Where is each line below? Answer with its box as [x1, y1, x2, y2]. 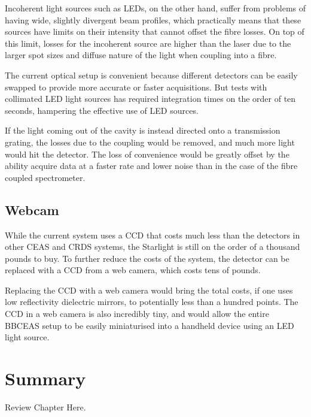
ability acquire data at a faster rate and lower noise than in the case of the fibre [5, 159, 298, 172]
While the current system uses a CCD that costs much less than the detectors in [5, 228, 300, 241]
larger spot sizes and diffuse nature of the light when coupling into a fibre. [5, 49, 277, 61]
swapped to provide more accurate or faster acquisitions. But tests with [5, 80, 267, 93]
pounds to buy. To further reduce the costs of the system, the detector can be [5, 252, 289, 264]
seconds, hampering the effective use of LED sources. [5, 104, 199, 116]
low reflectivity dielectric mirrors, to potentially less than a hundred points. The [5, 295, 298, 308]
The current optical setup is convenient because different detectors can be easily [5, 68, 298, 81]
